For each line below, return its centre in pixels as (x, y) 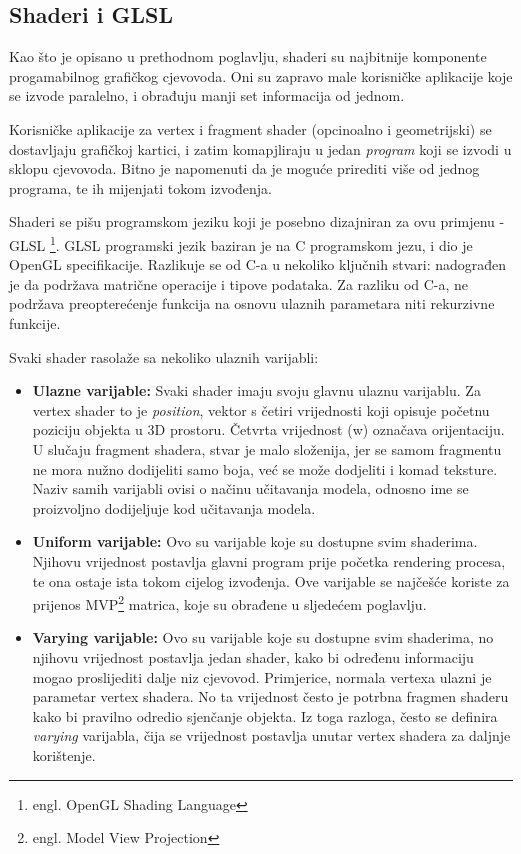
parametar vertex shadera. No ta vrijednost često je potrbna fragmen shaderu (270, 696)
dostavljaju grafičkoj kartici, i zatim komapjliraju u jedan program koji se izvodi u (260, 148)
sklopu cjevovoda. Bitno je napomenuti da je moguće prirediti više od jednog (244, 168)
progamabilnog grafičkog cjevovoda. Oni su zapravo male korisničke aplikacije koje (261, 75)
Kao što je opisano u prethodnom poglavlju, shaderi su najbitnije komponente (248, 56)
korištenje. (64, 754)
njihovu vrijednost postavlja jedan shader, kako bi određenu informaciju (253, 656)
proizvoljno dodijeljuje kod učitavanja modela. (174, 507)
